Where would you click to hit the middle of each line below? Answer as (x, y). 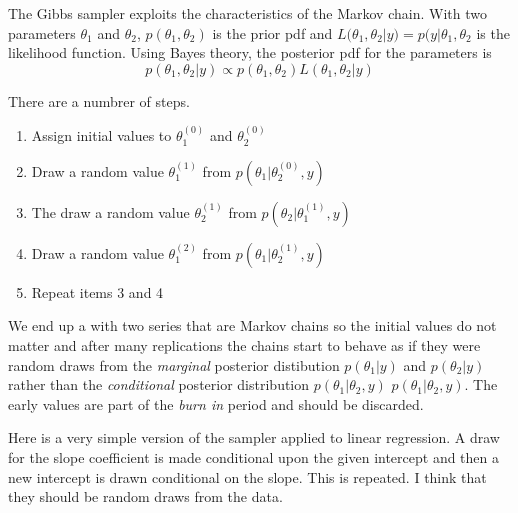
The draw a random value (110, 211)
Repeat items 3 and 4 (97, 291)
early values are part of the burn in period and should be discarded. (216, 403)
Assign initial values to (101, 135)
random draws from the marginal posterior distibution (174, 364)
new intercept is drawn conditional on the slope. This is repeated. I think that (247, 476)
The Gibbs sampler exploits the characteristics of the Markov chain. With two (247, 13)
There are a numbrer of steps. (99, 100)
